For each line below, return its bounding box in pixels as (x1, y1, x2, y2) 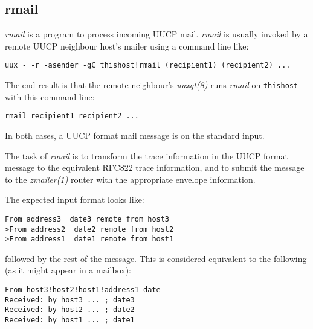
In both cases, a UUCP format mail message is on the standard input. (5, 129, 265, 141)
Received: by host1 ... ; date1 (5, 316, 135, 325)
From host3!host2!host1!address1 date (5, 286, 161, 295)
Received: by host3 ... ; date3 (5, 295, 135, 304)
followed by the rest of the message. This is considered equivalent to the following (5, 252, 307, 264)
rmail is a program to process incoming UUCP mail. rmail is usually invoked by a (5, 28, 308, 40)
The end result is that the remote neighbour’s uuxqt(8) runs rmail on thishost (5, 78, 298, 91)
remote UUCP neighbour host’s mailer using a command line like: (5, 39, 249, 52)
